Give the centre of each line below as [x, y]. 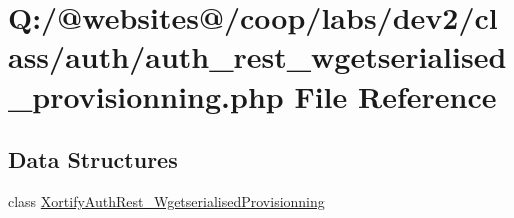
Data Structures [93, 159]
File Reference [395, 95]
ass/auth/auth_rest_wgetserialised [257, 56]
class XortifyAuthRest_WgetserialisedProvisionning [166, 200]
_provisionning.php [146, 95]
